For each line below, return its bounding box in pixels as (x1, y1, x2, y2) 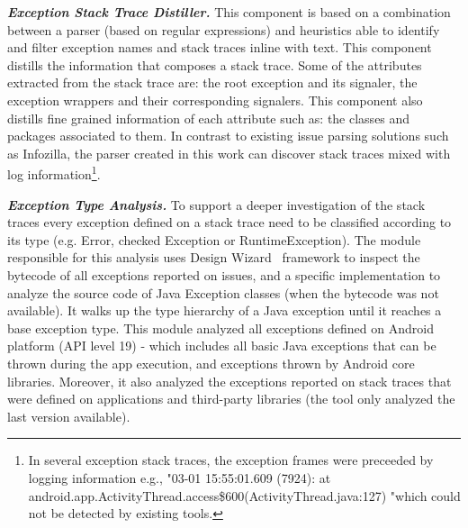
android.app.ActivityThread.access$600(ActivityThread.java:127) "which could (28, 486, 461, 505)
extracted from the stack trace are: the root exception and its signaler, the (7, 73, 418, 92)
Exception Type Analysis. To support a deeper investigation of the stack (7, 195, 426, 214)
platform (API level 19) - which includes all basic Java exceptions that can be (7, 336, 436, 355)
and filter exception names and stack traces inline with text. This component (7, 38, 432, 57)
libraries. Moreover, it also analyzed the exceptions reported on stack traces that (7, 371, 452, 390)
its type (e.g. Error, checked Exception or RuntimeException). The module (7, 230, 421, 249)
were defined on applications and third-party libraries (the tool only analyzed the (7, 389, 455, 408)
